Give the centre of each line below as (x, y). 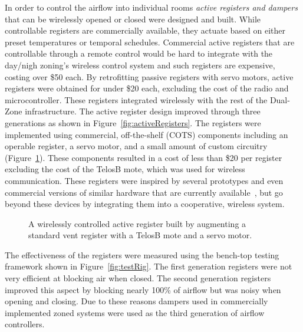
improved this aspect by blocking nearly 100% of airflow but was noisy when (143, 289)
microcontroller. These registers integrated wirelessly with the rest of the (136, 99)
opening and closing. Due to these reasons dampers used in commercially (136, 301)
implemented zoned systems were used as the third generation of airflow (135, 312)
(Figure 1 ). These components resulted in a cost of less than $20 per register (144, 157)
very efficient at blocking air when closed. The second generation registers (138, 278)
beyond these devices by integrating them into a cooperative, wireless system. (145, 204)
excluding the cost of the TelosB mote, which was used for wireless (125, 169)
